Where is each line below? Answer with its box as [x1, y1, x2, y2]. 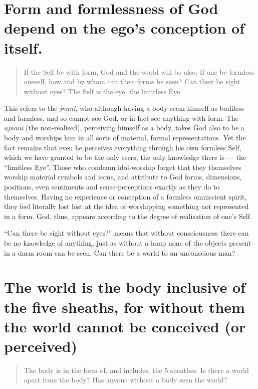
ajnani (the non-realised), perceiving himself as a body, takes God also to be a [4, 122, 244, 133]
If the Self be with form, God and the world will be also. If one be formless [24, 66, 254, 77]
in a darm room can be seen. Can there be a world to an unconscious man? [4, 247, 235, 258]
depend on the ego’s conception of [4, 18, 244, 38]
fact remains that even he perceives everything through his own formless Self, [4, 142, 241, 152]
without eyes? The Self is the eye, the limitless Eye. [24, 86, 182, 96]
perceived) [4, 335, 78, 356]
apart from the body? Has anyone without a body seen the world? [24, 374, 227, 385]
